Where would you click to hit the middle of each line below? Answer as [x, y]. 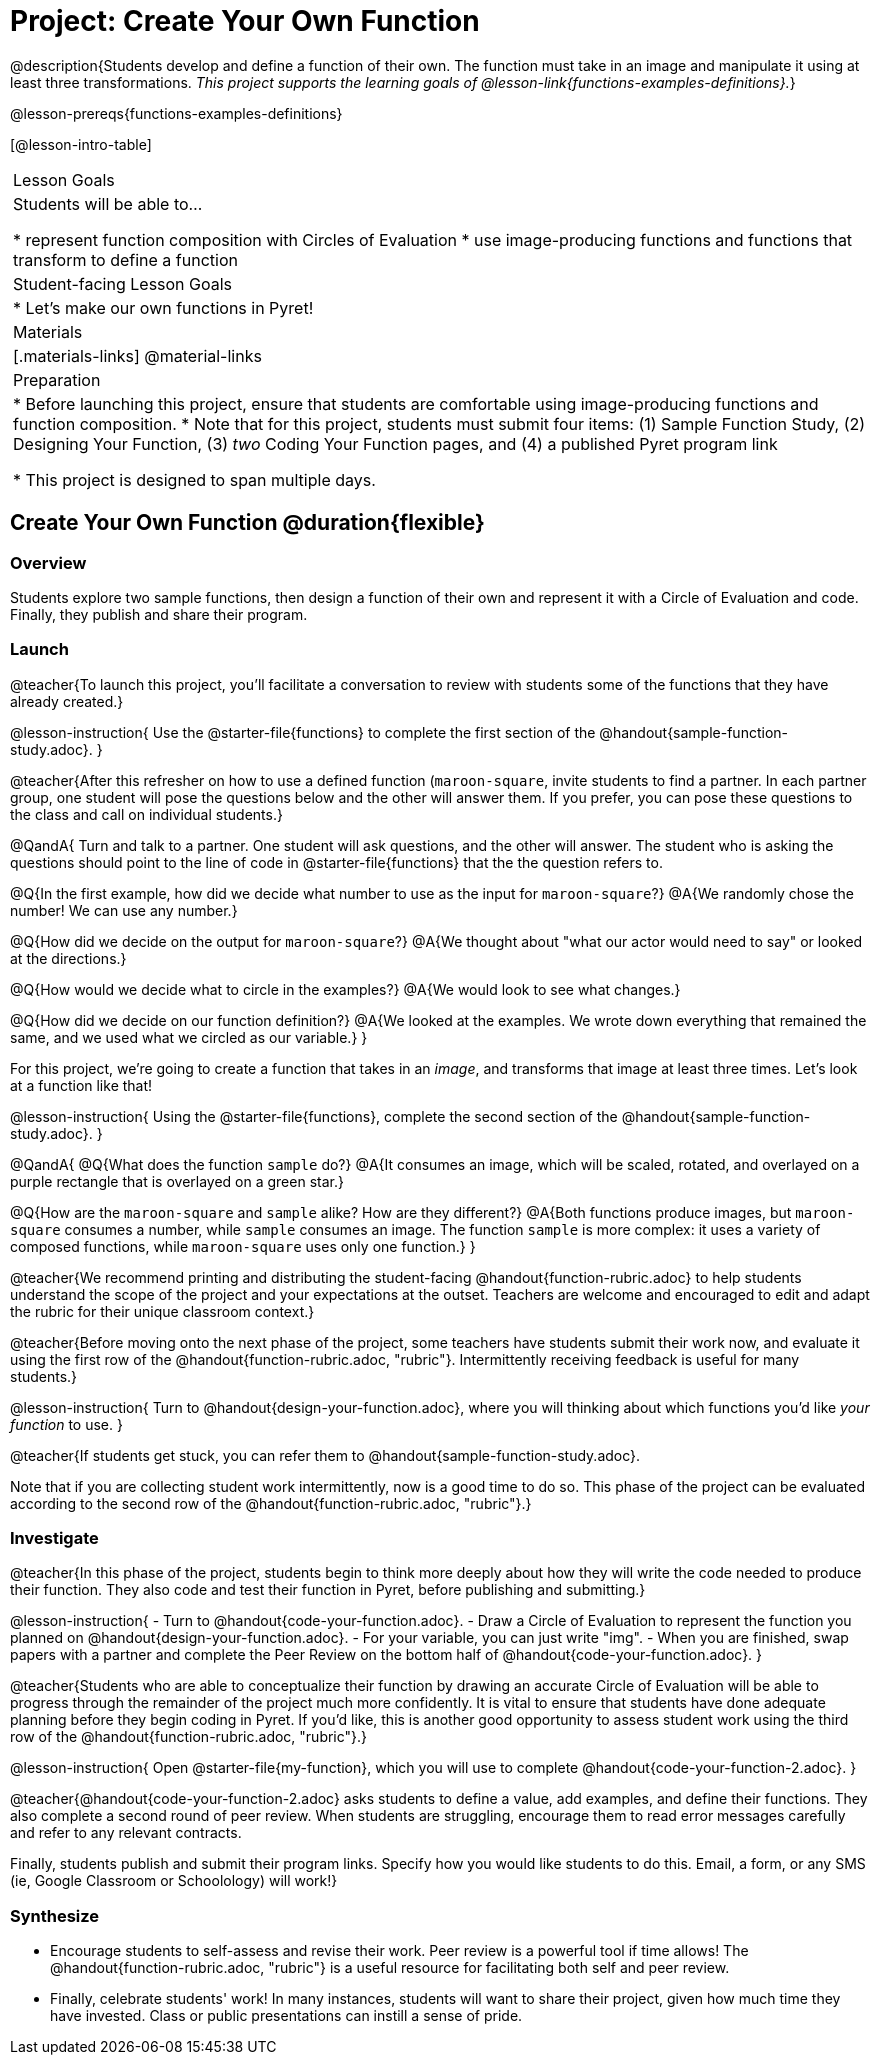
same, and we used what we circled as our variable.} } [189, 1037]
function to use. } [66, 1424]
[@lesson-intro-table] [81, 144]
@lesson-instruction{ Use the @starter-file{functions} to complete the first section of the [303, 732]
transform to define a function [125, 259]
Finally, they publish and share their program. [159, 614]
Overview [48, 562]
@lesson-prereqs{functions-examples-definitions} [176, 113]
